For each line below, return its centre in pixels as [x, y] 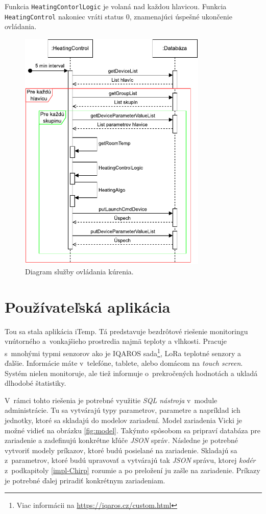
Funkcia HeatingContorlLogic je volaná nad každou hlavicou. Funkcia [116, 6]
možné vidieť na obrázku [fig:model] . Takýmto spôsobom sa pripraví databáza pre [132, 430]
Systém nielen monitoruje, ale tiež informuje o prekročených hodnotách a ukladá [131, 373]
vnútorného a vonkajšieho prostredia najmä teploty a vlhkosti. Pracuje [116, 341]
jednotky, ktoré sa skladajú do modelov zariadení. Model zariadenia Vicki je [124, 420]
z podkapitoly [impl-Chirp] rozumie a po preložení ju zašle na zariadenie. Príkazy [132, 470]
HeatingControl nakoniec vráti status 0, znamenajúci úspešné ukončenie [118, 16]
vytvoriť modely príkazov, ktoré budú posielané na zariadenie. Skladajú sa [121, 450]
